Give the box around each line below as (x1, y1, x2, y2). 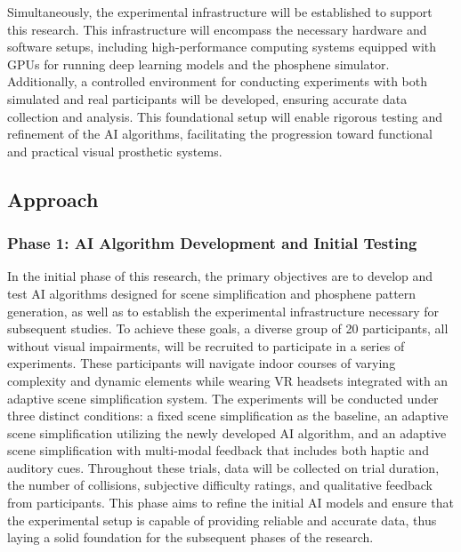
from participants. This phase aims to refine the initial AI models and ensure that (7, 493, 454, 512)
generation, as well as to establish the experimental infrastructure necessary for (7, 301, 439, 320)
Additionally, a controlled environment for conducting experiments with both (7, 72, 428, 91)
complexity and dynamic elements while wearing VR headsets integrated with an (7, 371, 449, 389)
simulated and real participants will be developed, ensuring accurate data (7, 89, 408, 108)
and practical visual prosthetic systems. (7, 141, 222, 160)
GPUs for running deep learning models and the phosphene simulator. (7, 54, 390, 73)
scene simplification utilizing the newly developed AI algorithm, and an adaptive (7, 423, 447, 442)
